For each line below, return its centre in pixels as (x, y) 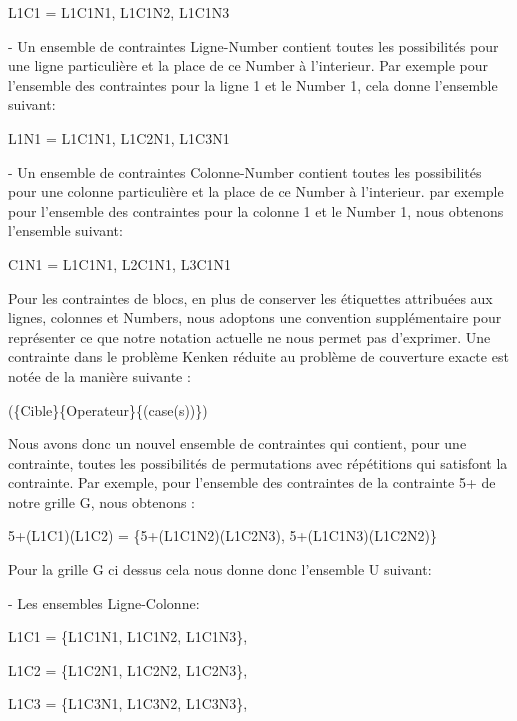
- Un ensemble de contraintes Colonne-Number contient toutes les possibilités (245, 171)
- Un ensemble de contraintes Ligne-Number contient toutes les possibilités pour (253, 45)
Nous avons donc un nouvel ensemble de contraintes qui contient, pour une (237, 443)
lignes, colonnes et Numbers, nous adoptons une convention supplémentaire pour (255, 317)
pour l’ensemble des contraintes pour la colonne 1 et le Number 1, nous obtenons (256, 210)
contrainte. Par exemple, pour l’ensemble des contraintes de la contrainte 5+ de (252, 482)
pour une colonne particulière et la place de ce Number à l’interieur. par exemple (256, 191)
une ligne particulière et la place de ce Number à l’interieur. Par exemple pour (248, 65)
